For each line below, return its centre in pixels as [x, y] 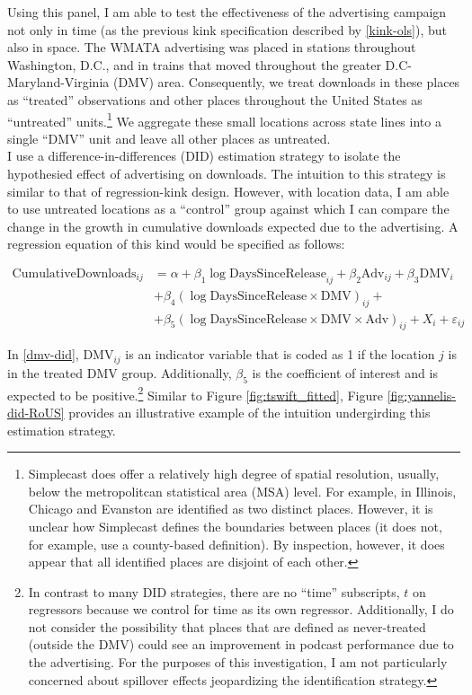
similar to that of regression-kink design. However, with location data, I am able [228, 191]
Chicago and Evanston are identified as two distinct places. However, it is [231, 509]
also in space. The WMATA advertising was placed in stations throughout [212, 47]
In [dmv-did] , [43, 354]
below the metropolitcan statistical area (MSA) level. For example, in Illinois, [242, 491]
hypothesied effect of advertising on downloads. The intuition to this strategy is [227, 173]
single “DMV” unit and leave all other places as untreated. [169, 138]
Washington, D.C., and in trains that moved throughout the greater [194, 64]
